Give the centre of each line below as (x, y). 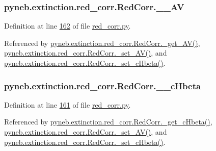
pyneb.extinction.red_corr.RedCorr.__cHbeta (103, 85)
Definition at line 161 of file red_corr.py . (67, 104)
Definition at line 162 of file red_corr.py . (67, 26)
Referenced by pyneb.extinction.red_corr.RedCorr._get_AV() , (102, 43)
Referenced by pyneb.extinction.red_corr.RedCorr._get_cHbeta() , (108, 122)
